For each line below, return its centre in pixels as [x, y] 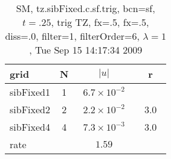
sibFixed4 [30, 127]
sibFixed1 [30, 92]
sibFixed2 [30, 109]
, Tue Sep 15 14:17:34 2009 [86, 50]
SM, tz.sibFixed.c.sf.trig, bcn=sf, [85, 8]
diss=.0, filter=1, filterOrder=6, [72, 36]
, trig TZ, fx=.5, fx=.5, [100, 22]
